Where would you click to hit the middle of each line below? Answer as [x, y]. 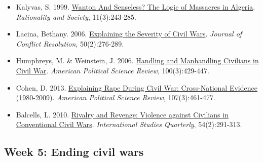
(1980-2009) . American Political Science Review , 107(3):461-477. [116, 97]
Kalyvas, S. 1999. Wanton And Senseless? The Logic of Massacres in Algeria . [136, 7]
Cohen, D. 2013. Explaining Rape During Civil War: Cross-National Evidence [137, 87]
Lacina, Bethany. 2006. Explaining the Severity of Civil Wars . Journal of [129, 34]
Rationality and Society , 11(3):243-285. [76, 16]
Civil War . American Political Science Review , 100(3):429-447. [112, 70]
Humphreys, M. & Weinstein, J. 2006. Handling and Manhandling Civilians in [137, 60]
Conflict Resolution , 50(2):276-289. [70, 43]
